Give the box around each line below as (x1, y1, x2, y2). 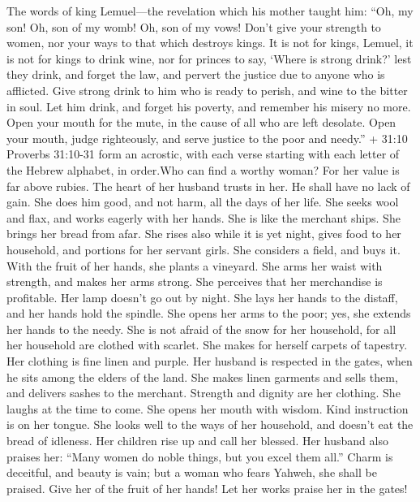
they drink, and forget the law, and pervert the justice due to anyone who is (6, 66, 385, 83)
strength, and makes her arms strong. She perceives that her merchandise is (6, 273, 383, 290)
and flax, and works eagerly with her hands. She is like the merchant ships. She (6, 209, 401, 226)
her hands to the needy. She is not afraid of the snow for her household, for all (6, 320, 396, 337)
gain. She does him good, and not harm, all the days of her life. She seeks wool (6, 193, 399, 210)
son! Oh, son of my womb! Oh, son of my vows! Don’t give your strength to (6, 18, 381, 35)
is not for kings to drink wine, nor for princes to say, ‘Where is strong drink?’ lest (6, 50, 412, 67)
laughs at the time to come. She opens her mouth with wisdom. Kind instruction (6, 400, 409, 417)
